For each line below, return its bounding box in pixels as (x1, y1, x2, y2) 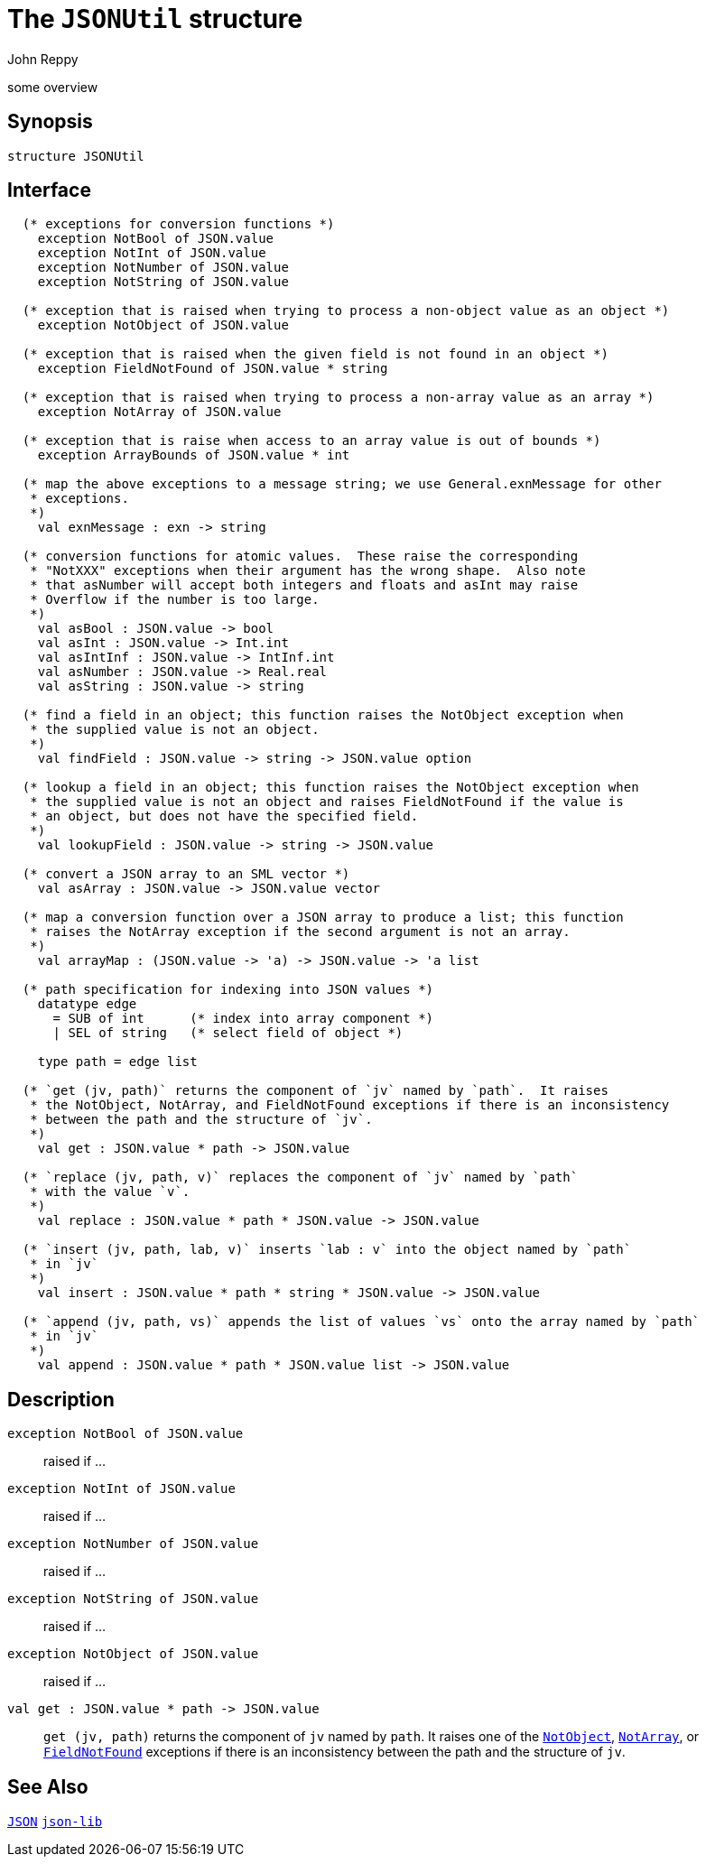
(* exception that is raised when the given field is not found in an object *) (22, 347, 608, 362)
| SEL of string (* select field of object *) (52, 1025, 404, 1041)
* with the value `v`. (30, 1184, 190, 1200)
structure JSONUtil (7, 148, 144, 163)
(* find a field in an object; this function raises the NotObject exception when (22, 708, 624, 723)
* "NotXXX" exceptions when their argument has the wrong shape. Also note (30, 563, 586, 579)
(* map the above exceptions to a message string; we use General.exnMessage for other (22, 477, 662, 492)
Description (7, 1387, 115, 1411)
